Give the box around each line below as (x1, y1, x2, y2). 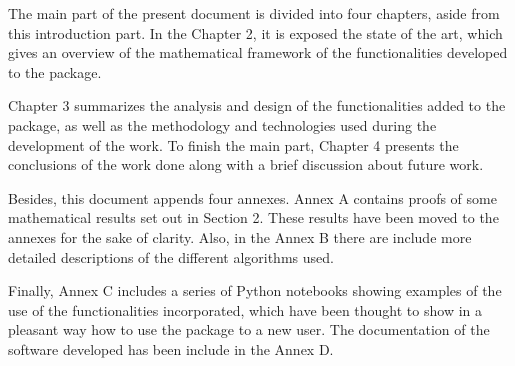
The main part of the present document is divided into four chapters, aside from (8, 3, 500, 23)
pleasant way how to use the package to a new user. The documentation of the (8, 319, 490, 340)
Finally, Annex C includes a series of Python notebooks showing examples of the (8, 280, 502, 301)
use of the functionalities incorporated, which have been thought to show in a (8, 299, 482, 320)
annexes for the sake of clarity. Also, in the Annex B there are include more (8, 226, 472, 247)
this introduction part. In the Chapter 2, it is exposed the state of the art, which (8, 22, 503, 43)
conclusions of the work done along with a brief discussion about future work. (8, 154, 484, 175)
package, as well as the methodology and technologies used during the (8, 114, 437, 135)
